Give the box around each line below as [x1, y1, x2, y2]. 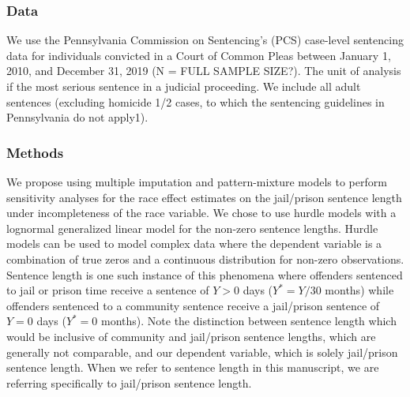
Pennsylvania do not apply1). [6, 109, 149, 125]
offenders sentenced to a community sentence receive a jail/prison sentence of [6, 297, 380, 313]
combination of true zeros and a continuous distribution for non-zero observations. [6, 250, 404, 267]
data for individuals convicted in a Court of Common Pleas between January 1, [6, 47, 391, 63]
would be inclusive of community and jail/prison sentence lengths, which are [6, 328, 376, 344]
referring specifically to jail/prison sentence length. [6, 374, 252, 391]
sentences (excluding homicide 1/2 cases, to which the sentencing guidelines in [6, 93, 385, 110]
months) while [325, 282, 394, 298]
